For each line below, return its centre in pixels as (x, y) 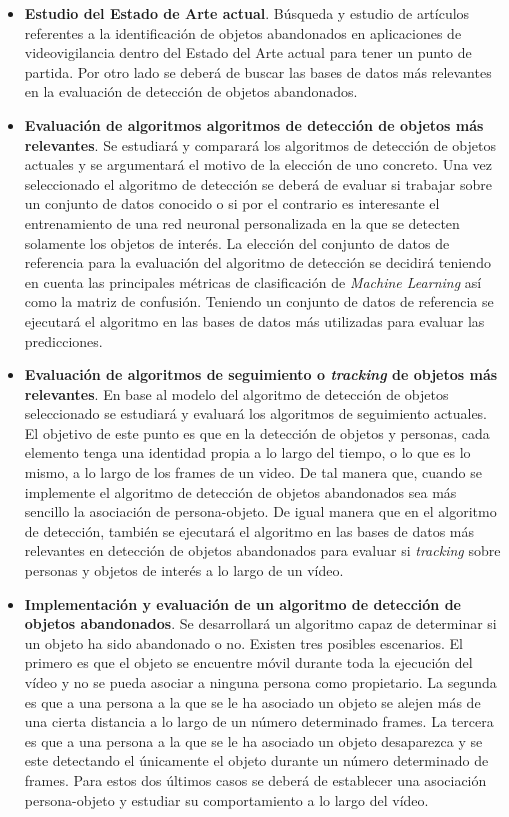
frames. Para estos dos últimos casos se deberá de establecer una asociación (255, 779)
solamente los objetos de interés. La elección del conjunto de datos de (237, 242)
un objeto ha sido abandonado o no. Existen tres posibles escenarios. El (243, 642)
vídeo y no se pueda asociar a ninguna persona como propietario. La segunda (260, 682)
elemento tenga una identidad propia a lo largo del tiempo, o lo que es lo (247, 452)
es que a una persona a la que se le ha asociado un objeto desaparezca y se (253, 740)
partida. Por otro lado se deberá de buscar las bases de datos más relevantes (258, 71)
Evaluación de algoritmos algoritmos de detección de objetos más (254, 124)
